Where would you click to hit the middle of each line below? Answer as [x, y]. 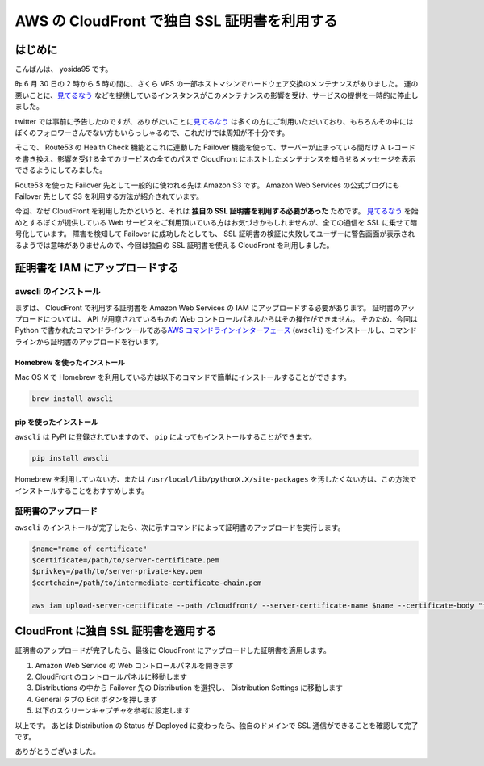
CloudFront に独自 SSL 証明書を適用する [116, 631]
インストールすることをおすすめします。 [82, 490]
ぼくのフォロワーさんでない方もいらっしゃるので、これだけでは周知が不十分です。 [152, 133]
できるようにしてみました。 [61, 170]
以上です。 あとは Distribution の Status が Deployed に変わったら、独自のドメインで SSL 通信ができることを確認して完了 [217, 725]
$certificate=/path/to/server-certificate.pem [125, 560]
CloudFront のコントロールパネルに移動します [111, 676]
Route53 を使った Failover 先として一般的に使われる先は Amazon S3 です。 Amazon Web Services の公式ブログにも [207, 185]
